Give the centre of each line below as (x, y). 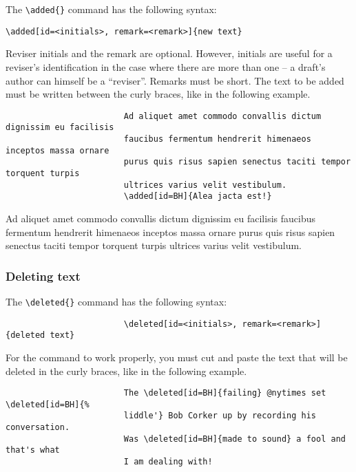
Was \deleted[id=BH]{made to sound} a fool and (234, 439)
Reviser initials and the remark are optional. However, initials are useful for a (169, 53)
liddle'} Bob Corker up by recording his (220, 416)
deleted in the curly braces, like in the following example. (126, 371)
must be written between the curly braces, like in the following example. (158, 94)
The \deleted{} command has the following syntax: (116, 301)
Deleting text (43, 276)
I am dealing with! (168, 462)
